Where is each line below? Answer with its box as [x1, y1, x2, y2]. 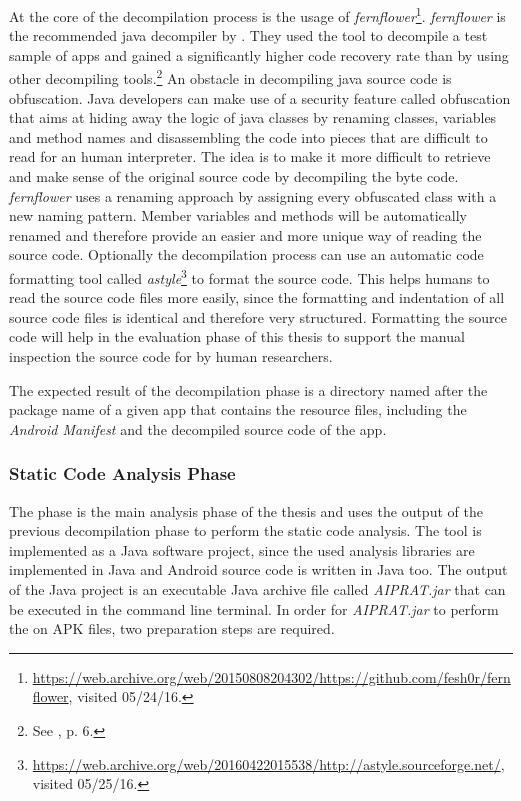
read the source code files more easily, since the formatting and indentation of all [9, 287, 505, 308]
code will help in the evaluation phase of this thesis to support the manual [9, 326, 465, 347]
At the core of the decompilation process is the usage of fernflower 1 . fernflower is [9, 3, 506, 26]
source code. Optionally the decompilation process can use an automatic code [9, 244, 484, 265]
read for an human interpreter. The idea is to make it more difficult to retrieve [9, 146, 491, 167]
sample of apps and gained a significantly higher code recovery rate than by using [9, 44, 509, 65]
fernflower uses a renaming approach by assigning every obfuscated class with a [9, 185, 497, 206]
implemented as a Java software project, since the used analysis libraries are [9, 539, 475, 560]
